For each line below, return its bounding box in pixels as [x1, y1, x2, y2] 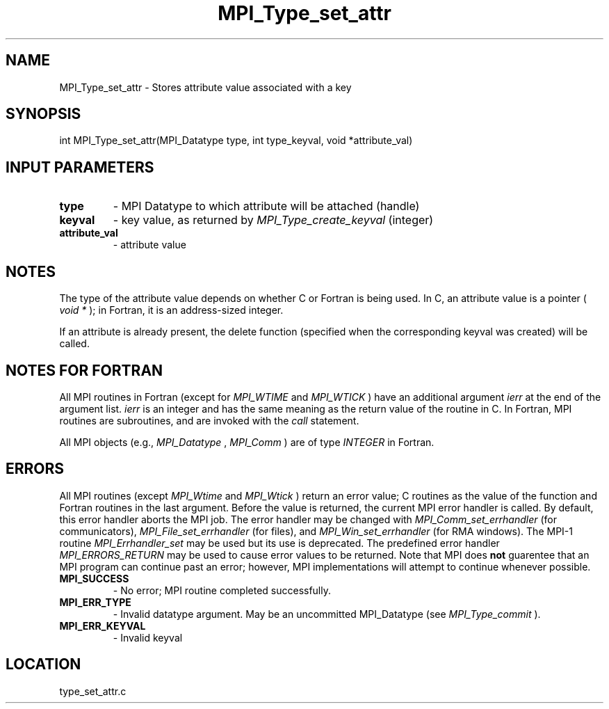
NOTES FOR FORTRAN [6, 361, 163, 379]
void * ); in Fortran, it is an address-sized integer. [59, 304, 284, 317]
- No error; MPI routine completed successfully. [113, 584, 332, 596]
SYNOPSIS [6, 105, 81, 123]
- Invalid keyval [113, 631, 183, 644]
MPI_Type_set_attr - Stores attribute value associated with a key [59, 81, 352, 93]
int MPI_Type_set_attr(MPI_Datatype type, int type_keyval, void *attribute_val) [59, 134, 413, 147]
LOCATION [6, 655, 81, 674]
